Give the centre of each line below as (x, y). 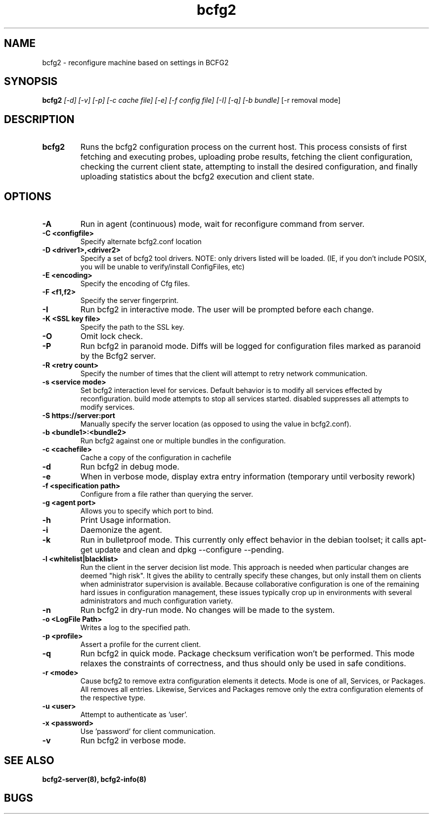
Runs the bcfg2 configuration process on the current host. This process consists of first (244, 147)
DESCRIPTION (39, 119)
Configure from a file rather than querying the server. (167, 494)
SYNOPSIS (31, 82)
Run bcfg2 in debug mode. (130, 467)
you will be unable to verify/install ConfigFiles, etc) (162, 267)
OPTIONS (28, 196)
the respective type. (113, 698)
